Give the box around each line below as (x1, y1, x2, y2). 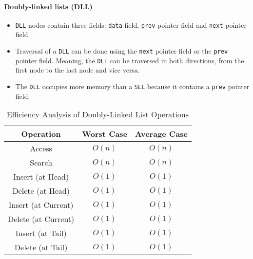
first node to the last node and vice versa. (15, 65, 140, 75)
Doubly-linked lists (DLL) (4, 1, 93, 11)
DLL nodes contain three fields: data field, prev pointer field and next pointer (15, 19, 247, 30)
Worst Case (82, 128, 128, 140)
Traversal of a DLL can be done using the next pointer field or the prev (15, 46, 228, 56)
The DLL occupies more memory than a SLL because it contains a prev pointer (15, 81, 250, 91)
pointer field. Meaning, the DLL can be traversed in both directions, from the (15, 55, 244, 65)
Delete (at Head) (12, 185, 70, 197)
